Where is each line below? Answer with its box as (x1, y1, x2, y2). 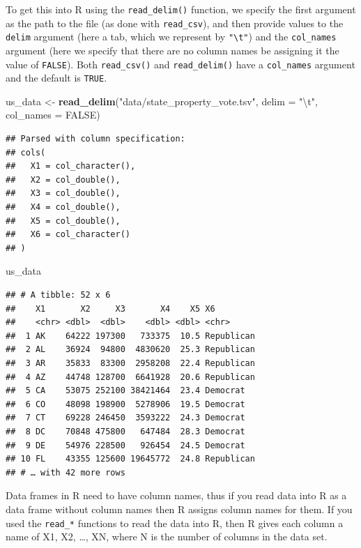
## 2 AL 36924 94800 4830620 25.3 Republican (6, 344, 255, 355)
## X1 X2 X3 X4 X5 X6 (6, 303, 215, 314)
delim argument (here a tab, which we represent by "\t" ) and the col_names (6, 29, 337, 44)
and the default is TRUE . (6, 70, 107, 85)
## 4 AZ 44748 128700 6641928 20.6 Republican (6, 372, 255, 382)
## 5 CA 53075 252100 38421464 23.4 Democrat (6, 386, 245, 396)
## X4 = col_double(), (6, 202, 121, 213)
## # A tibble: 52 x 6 (6, 290, 111, 300)
